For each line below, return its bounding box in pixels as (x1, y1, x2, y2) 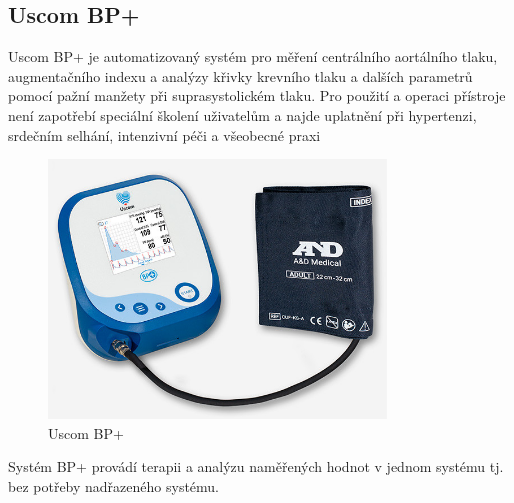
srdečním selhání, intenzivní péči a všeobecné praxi (8, 124, 321, 145)
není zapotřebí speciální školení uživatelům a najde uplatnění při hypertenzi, (8, 104, 477, 125)
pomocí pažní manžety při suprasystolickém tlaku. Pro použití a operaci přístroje (8, 85, 506, 106)
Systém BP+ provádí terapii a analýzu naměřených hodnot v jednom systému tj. (8, 456, 504, 477)
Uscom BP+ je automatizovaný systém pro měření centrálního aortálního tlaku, (8, 46, 498, 67)
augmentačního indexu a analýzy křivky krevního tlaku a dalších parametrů (8, 65, 473, 86)
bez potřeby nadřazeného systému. (8, 475, 220, 496)
